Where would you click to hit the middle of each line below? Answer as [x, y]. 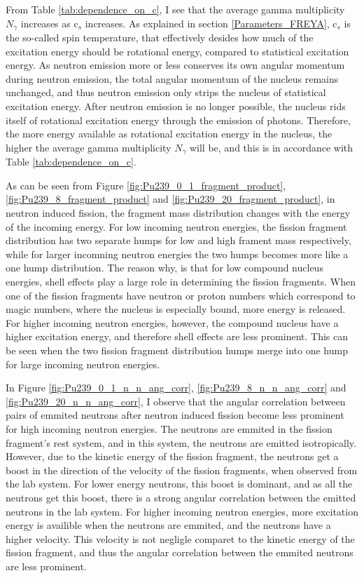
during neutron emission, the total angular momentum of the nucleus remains [172, 78]
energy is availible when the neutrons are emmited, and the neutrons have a [168, 525]
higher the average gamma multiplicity [89, 147]
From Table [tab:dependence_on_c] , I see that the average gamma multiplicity [175, 9]
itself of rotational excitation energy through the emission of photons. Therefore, [178, 120]
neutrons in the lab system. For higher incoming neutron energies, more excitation [182, 511]
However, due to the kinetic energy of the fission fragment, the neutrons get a [172, 456]
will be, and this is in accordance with [271, 147]
